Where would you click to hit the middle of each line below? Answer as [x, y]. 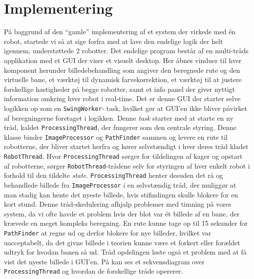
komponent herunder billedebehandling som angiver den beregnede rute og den [122, 70]
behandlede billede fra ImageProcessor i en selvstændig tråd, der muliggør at [120, 185]
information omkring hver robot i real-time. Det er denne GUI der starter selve [122, 98]
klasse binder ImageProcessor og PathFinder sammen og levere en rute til [116, 137]
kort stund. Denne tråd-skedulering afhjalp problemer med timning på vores [118, 204]
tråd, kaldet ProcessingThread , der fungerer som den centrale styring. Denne [120, 127]
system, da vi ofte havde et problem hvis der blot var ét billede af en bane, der [122, 213]
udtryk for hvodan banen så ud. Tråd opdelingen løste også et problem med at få [125, 252]
